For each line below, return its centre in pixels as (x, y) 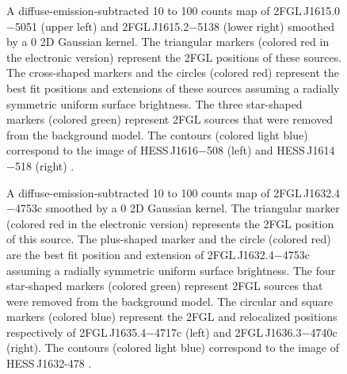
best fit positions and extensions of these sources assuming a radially (173, 88)
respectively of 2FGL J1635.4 (76, 332)
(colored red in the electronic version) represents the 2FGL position (170, 223)
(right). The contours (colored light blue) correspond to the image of (173, 347)
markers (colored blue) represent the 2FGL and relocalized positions (172, 317)
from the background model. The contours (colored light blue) (157, 134)
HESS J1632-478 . (49, 363)
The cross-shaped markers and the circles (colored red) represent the (173, 73)
